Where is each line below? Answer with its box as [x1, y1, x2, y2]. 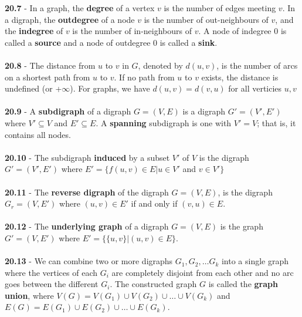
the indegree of [5, 25, 63, 37]
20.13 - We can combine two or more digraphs [5, 255, 173, 267]
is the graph [220, 220, 263, 232]
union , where [5, 289, 54, 301]
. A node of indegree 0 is [198, 25, 287, 37]
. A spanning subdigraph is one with [96, 116, 232, 129]
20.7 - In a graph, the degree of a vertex [5, 2, 155, 14]
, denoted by [138, 59, 183, 71]
